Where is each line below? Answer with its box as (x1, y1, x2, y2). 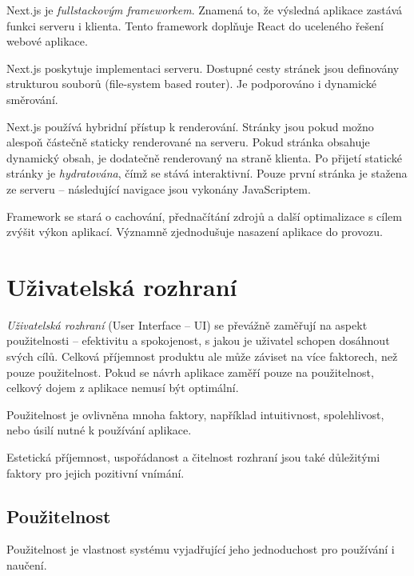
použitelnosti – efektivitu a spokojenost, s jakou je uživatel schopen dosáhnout (6, 332, 390, 349)
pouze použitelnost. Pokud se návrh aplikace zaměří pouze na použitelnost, (6, 363, 374, 380)
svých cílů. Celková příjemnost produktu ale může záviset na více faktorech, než (6, 348, 398, 365)
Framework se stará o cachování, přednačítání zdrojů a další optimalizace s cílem (6, 207, 402, 224)
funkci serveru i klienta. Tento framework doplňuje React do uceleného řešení (6, 17, 384, 34)
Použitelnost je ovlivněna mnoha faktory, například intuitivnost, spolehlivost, (6, 406, 384, 422)
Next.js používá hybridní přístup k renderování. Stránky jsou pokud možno (6, 118, 374, 134)
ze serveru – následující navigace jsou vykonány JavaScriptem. (6, 180, 311, 197)
